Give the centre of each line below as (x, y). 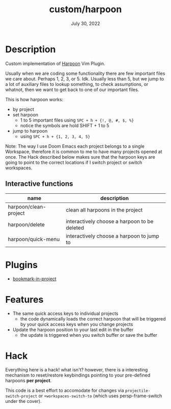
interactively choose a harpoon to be (110, 221)
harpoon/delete (26, 224)
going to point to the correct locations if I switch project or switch (74, 162)
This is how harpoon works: (34, 99)
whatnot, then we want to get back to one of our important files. (72, 90)
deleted (75, 227)
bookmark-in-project (35, 279)
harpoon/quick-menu (34, 239)
